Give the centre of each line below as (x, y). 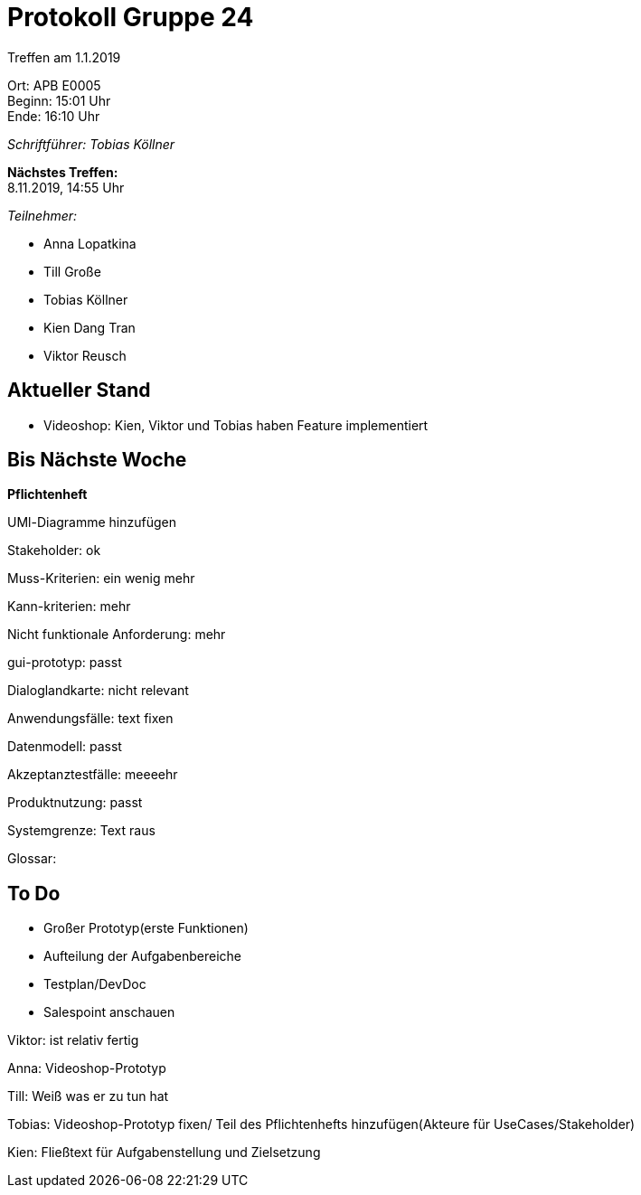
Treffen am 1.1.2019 (64, 57)
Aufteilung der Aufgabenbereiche (142, 956)
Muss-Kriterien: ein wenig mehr (101, 579)
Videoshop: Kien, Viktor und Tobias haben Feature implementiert (236, 425)
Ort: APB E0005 (54, 85)
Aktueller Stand (79, 390)
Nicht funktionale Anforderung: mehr (117, 635)
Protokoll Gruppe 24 (131, 17)
